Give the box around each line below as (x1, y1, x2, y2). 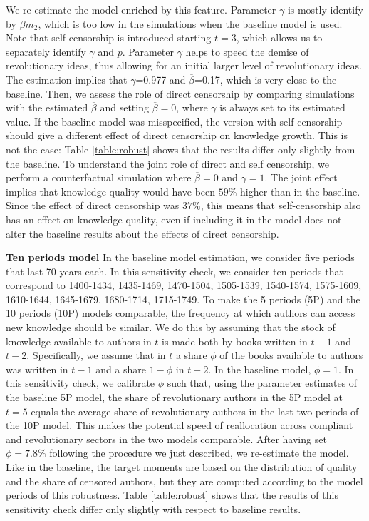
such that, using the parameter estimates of (167, 375, 358, 390)
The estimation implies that (6, 71, 128, 86)
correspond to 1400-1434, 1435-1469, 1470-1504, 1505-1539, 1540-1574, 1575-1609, (6, 278, 362, 293)
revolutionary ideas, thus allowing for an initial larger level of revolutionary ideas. (6, 58, 362, 73)
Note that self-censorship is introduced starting (6, 30, 212, 45)
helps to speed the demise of (185, 44, 309, 59)
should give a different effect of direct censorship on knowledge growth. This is (6, 128, 348, 143)
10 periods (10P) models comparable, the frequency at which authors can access (6, 305, 355, 320)
